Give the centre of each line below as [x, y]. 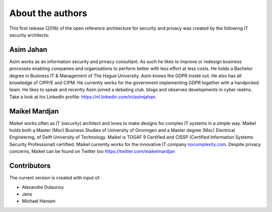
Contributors [30, 166]
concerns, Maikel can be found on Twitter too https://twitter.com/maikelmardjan [92, 152]
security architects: [29, 35]
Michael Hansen [39, 201]
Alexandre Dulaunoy [43, 187]
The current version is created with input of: [55, 178]
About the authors [48, 13]
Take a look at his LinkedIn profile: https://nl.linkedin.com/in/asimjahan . [83, 97]
